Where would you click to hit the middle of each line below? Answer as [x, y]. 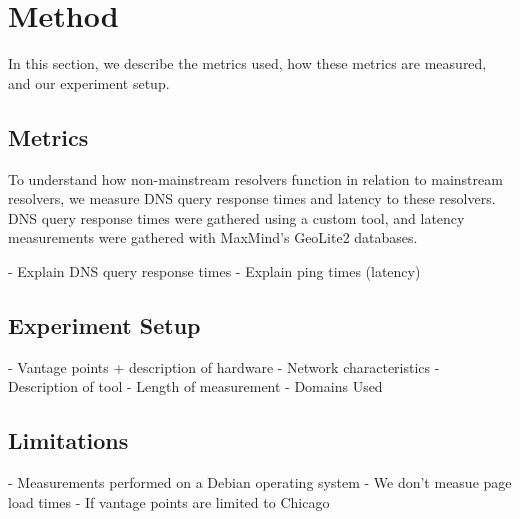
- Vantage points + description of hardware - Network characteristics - [224, 366]
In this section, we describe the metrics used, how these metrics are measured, [247, 63]
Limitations [68, 440]
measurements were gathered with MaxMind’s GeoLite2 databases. [213, 237]
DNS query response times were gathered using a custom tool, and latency [236, 217]
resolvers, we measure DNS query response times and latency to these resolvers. [252, 198]
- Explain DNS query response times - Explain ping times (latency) [214, 270]
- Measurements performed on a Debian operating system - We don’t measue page [260, 482]
